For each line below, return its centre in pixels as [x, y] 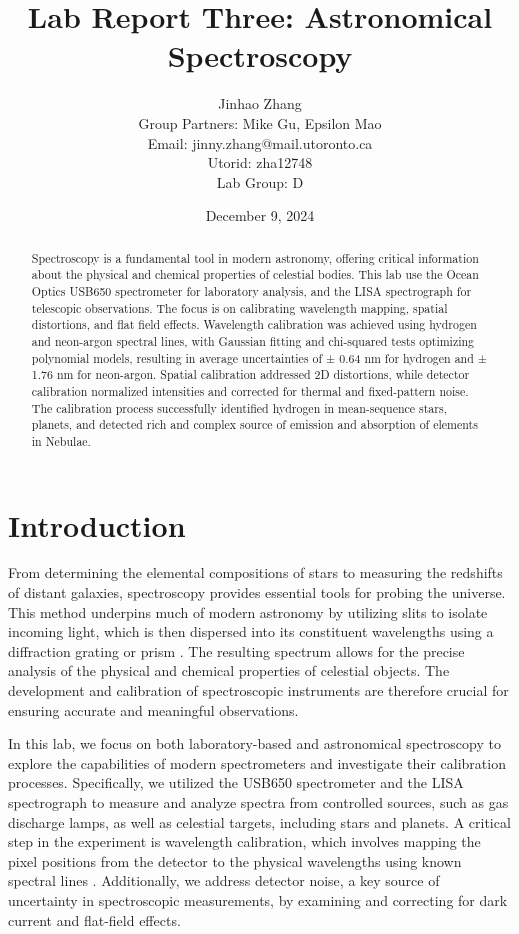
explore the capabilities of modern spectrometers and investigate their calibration [257, 762]
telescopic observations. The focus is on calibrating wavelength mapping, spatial [239, 307]
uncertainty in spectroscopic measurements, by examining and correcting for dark [258, 899]
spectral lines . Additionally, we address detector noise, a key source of [224, 880]
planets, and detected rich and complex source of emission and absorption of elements [254, 424]
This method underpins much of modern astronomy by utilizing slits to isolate [248, 611]
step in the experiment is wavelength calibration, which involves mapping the [244, 841]
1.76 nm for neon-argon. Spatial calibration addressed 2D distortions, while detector [250, 374]
